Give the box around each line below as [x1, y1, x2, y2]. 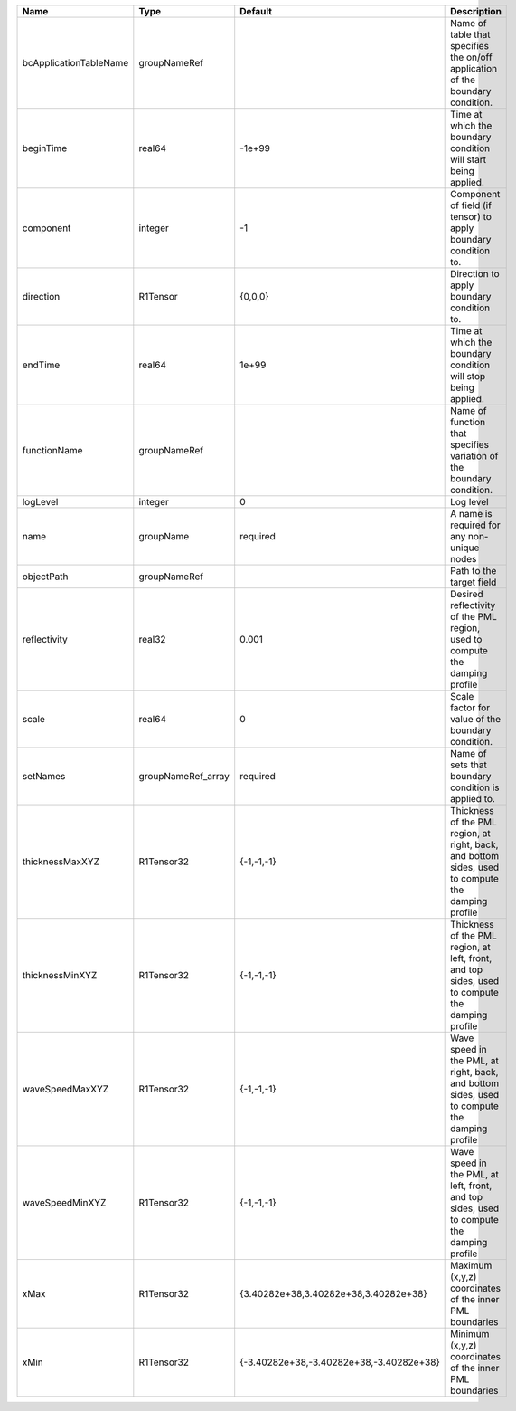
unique [450, 541, 480, 554]
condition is [450, 781, 501, 794]
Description [450, 5, 502, 17]
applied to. [450, 793, 496, 805]
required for [450, 519, 501, 531]
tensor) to [450, 211, 493, 223]
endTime [22, 358, 61, 371]
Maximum [450, 1259, 493, 1272]
